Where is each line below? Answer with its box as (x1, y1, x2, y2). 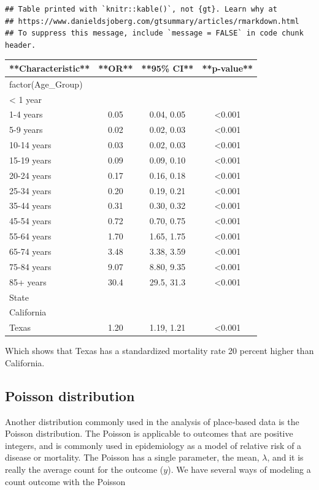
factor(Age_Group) (9, 77, 83, 90)
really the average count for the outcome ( (5, 463, 164, 476)
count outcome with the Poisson (5, 475, 126, 488)
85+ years (9, 275, 47, 288)
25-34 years (9, 184, 52, 197)
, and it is (267, 451, 304, 464)
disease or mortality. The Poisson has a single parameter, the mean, (5, 451, 259, 464)
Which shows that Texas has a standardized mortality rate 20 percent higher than (5, 344, 314, 357)
